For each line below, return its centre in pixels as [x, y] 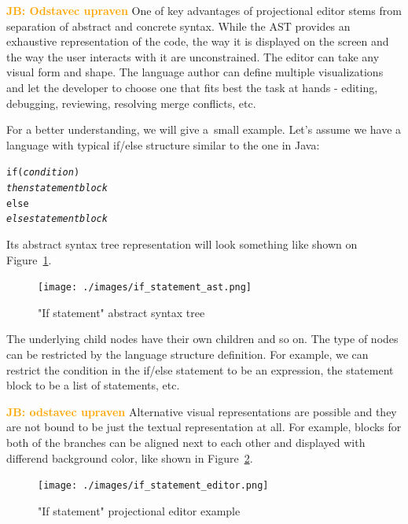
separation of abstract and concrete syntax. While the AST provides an [178, 26]
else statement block [57, 219]
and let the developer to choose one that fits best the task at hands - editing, [192, 87]
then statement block [57, 188]
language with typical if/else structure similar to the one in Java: [163, 144]
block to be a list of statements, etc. [93, 385]
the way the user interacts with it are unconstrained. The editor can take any [193, 56]
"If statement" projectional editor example [139, 510]
